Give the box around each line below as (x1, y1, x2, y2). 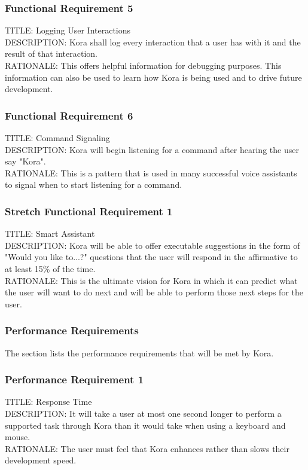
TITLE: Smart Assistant (5, 227, 95, 240)
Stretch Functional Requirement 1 (5, 203, 173, 218)
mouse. (5, 431, 31, 443)
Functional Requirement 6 (5, 108, 133, 123)
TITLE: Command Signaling (5, 132, 110, 144)
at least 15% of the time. (5, 262, 96, 274)
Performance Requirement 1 (5, 372, 144, 387)
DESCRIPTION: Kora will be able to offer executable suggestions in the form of (5, 239, 300, 251)
